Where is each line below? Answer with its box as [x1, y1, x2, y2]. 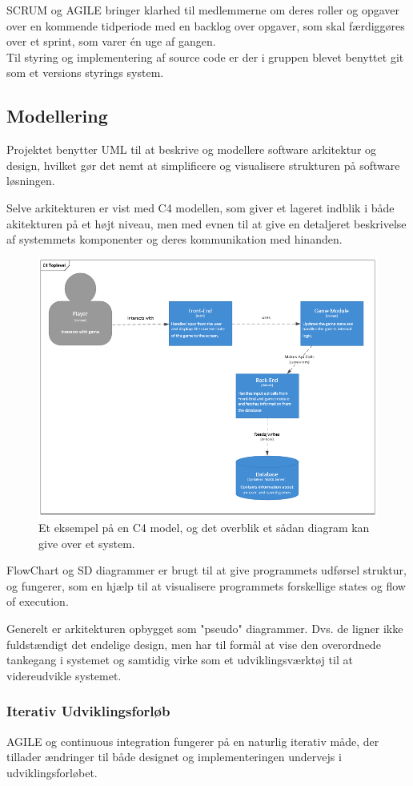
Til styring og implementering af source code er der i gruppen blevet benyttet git [6, 48, 404, 65]
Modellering [6, 103, 108, 128]
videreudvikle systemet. [6, 667, 122, 683]
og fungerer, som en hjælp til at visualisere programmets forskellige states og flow [6, 577, 406, 594]
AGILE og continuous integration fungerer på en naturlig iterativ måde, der [6, 732, 379, 749]
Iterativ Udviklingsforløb [6, 701, 170, 721]
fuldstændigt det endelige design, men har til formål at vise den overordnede [6, 635, 381, 652]
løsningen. [6, 172, 55, 189]
